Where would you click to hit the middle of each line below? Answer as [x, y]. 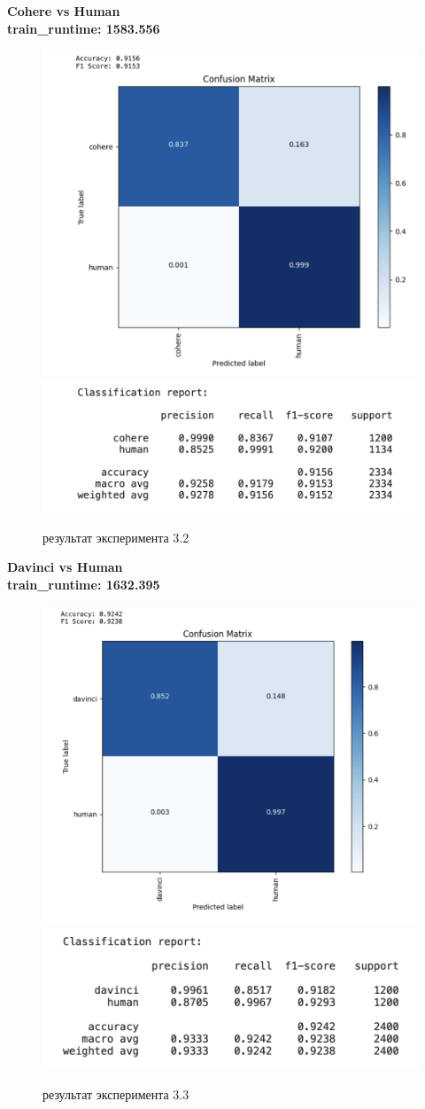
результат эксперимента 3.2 [116, 537]
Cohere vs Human [64, 11]
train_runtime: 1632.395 [84, 584]
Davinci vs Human [65, 567]
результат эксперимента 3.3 [116, 1093]
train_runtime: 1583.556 [84, 28]
